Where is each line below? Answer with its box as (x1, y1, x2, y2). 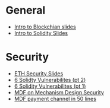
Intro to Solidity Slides (14, 29, 68, 36)
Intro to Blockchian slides (14, 23, 76, 30)
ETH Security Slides (14, 69, 64, 77)
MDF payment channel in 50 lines (14, 95, 96, 102)
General (5, 4, 46, 17)
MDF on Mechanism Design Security (14, 88, 105, 96)
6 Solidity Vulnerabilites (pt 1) (14, 82, 86, 90)
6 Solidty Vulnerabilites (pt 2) (14, 76, 86, 83)
